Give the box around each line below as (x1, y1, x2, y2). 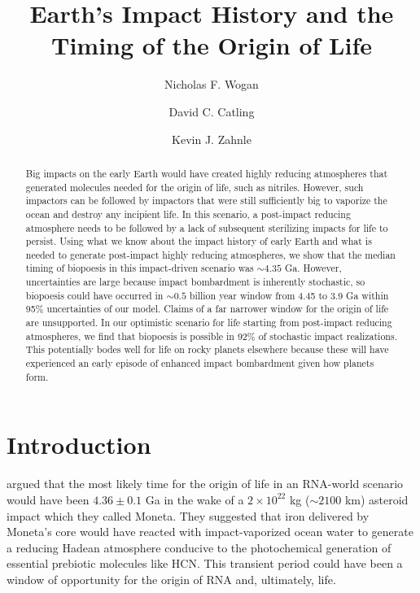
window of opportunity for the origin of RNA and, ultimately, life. (7, 570, 336, 587)
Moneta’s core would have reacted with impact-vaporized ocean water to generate (7, 523, 413, 540)
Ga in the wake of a (145, 491, 244, 508)
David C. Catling (168, 102, 255, 120)
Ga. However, (284, 261, 342, 275)
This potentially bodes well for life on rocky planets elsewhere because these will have (25, 342, 389, 356)
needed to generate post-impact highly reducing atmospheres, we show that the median (25, 247, 396, 261)
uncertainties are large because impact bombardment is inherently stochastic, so (25, 275, 365, 289)
